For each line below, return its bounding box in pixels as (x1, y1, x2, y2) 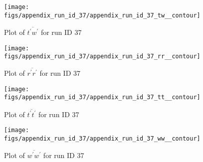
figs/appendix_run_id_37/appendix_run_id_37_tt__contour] (4, 94, 201, 101)
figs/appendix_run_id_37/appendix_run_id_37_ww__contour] (4, 135, 201, 143)
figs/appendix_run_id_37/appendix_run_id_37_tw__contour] (4, 11, 201, 19)
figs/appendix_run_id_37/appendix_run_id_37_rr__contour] (4, 53, 201, 60)
